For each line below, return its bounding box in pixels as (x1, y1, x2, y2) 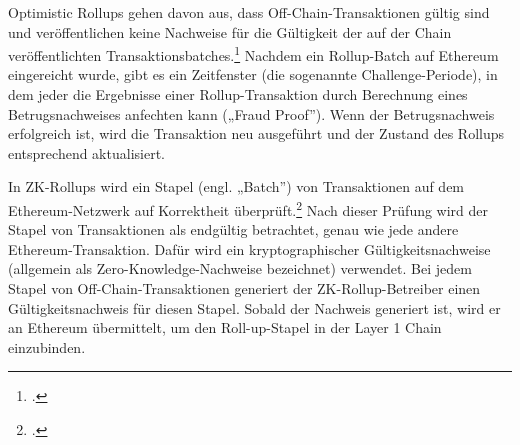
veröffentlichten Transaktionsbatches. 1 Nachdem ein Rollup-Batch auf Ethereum (8, 42, 499, 65)
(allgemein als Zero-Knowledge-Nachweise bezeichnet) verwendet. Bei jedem (8, 258, 472, 279)
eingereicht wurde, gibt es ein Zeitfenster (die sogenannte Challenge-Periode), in (8, 64, 498, 85)
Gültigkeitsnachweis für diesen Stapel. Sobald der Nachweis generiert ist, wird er (8, 297, 501, 318)
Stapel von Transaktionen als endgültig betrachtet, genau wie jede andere (8, 219, 459, 240)
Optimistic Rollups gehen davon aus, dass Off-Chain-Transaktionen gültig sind (8, 2, 490, 22)
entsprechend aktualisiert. (8, 142, 165, 163)
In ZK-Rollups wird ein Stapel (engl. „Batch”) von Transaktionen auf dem (8, 176, 465, 197)
